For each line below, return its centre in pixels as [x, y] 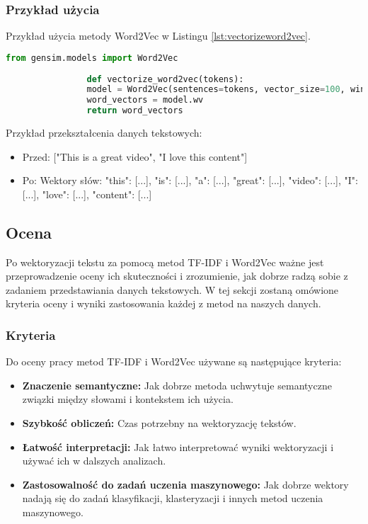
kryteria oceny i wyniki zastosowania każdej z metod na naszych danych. [163, 303]
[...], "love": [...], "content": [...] [87, 194]
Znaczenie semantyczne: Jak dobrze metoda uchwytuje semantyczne [177, 385]
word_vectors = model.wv [145, 100]
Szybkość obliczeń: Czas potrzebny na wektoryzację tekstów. [159, 423]
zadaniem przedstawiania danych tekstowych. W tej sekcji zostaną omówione [172, 289]
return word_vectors [135, 111]
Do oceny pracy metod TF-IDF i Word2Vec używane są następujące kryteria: [174, 361]
